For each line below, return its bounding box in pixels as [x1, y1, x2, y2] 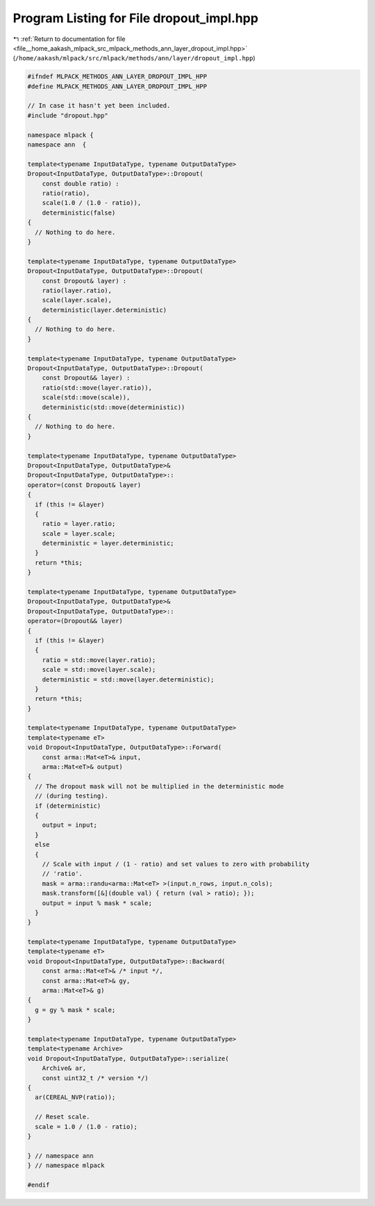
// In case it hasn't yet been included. [27, 101, 171, 110]
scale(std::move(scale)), [42, 393, 131, 402]
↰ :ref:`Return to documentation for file [12, 35, 126, 43]
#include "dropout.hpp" [27, 111, 109, 119]
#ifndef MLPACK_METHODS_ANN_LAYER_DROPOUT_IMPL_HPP [27, 73, 208, 81]
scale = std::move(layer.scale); [42, 666, 156, 674]
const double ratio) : [42, 179, 119, 188]
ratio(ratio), [42, 190, 90, 197]
